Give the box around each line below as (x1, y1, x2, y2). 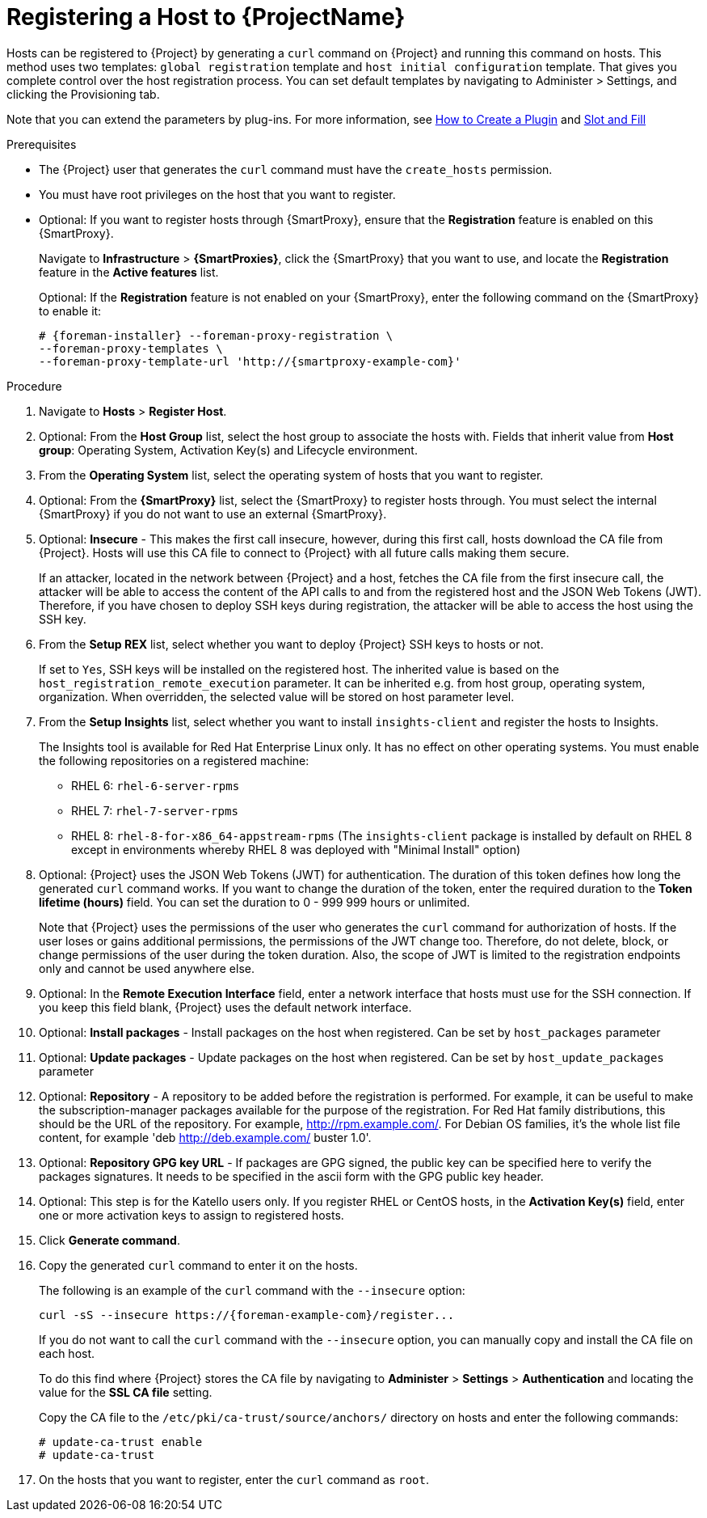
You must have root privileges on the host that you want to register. (39, 187, 396, 201)
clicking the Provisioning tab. (6, 87, 160, 101)
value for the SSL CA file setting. (39, 1385, 213, 1399)
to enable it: (39, 303, 102, 318)
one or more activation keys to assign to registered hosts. (39, 1207, 344, 1222)
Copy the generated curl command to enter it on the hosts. (39, 1258, 358, 1272)
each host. (39, 1346, 95, 1360)
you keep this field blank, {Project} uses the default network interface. (39, 1000, 412, 1014)
